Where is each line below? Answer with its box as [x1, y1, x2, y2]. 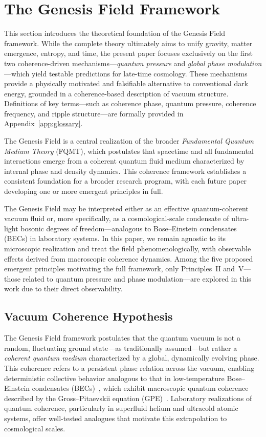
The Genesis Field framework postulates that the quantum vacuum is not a [4, 332, 240, 343]
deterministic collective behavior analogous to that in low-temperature [4, 372, 225, 383]
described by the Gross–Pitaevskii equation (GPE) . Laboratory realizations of [4, 392, 252, 403]
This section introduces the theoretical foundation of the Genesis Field [4, 28, 226, 38]
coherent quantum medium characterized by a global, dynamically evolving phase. [4, 352, 259, 363]
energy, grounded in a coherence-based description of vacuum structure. [4, 88, 229, 98]
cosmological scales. [4, 423, 65, 433]
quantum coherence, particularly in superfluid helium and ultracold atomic [4, 403, 238, 413]
